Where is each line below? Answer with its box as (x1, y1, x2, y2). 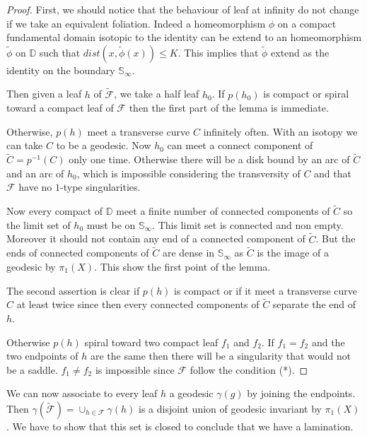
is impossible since (95, 362, 175, 377)
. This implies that (177, 45, 259, 59)
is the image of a (257, 245, 330, 260)
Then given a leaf (6, 86, 82, 101)
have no (18, 179, 52, 194)
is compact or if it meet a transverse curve (174, 283, 358, 297)
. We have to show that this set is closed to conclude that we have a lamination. (6, 418, 354, 433)
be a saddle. (6, 362, 58, 377)
